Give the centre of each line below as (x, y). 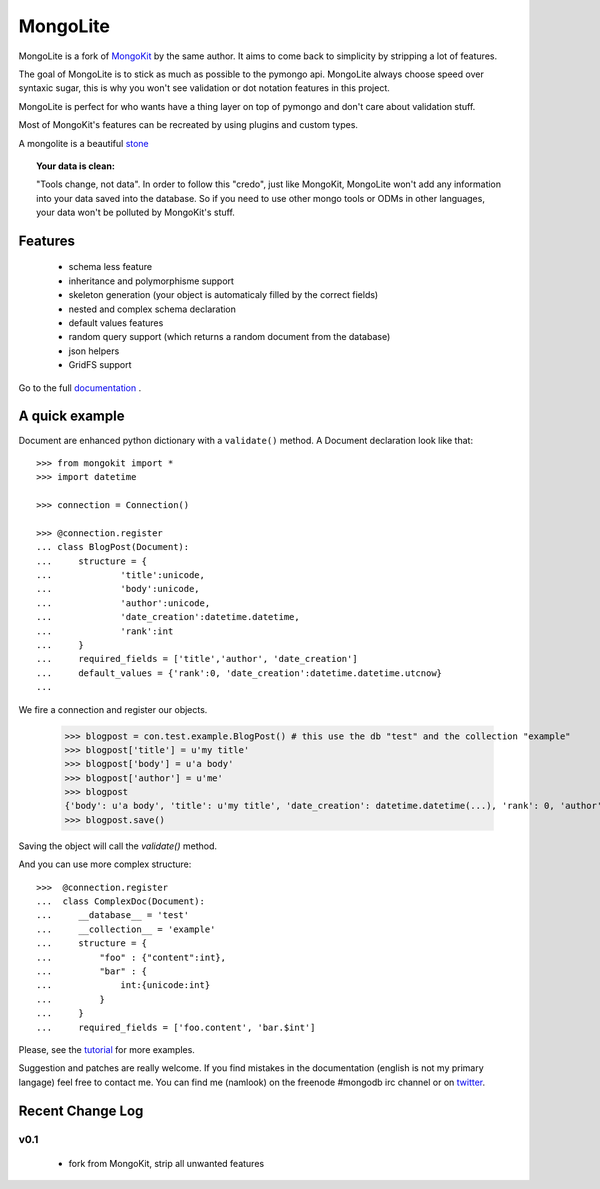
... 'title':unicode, (120, 575)
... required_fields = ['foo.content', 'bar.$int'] (176, 1027)
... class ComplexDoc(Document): (120, 901)
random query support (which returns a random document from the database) (229, 337)
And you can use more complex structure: (105, 864)
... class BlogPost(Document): (113, 547)
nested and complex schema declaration (152, 309)
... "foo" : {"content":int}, (131, 957)
